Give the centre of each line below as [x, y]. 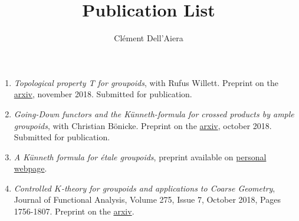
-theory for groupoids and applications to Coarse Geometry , [168, 188]
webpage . [30, 168]
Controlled [32, 188]
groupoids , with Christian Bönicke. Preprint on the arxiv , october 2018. [143, 125]
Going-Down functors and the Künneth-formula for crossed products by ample [154, 113]
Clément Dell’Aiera [149, 38]
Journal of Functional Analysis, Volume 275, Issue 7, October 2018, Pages [147, 199]
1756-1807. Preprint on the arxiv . [74, 211]
